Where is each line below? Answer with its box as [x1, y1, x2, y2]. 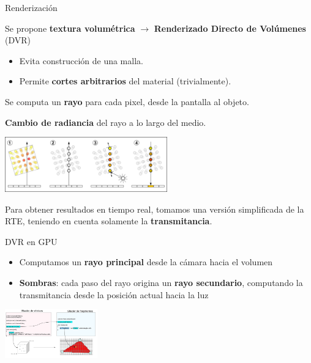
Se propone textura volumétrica [5, 21, 135, 34]
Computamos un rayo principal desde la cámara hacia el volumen [19, 255, 273, 268]
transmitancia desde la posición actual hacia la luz [19, 288, 209, 301]
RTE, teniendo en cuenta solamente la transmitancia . [5, 215, 212, 227]
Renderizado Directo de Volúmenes [154, 21, 306, 34]
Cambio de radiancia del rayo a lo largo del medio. [5, 116, 206, 128]
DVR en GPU [5, 235, 58, 248]
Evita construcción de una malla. [19, 54, 143, 67]
